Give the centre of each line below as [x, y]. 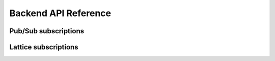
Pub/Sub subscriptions [47, 31]
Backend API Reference [60, 13]
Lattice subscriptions [44, 47]
